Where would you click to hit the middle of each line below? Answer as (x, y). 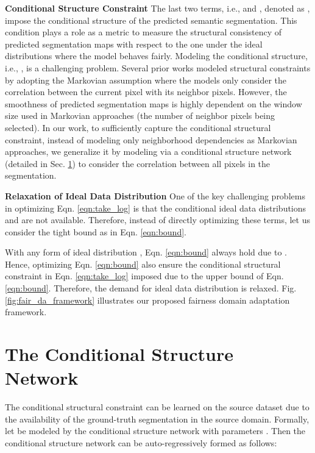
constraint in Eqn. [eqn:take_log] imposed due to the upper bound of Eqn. (144, 276)
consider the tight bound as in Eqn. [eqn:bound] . (96, 231)
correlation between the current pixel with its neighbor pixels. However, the (146, 92)
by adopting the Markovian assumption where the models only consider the (146, 80)
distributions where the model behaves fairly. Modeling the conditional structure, (156, 56)
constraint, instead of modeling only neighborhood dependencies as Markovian (151, 139)
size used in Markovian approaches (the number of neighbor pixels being (140, 116)
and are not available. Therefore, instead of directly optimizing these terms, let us (157, 220)
